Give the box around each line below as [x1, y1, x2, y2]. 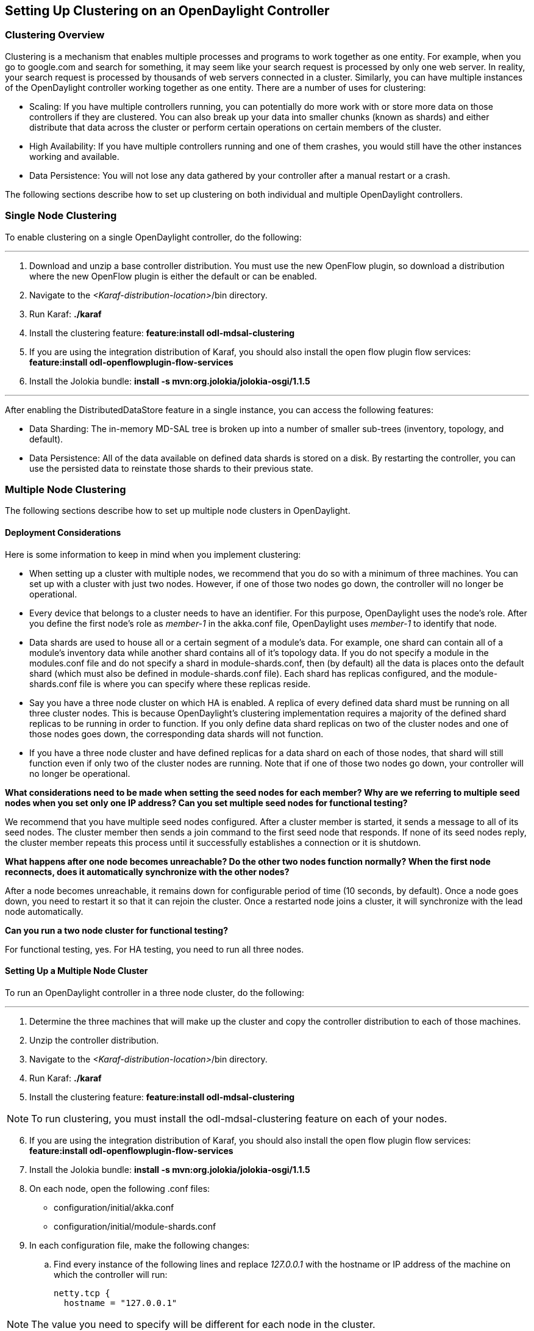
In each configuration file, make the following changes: [29, 1239, 250, 1250]
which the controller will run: [54, 1269, 168, 1280]
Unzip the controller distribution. [29, 1034, 159, 1045]
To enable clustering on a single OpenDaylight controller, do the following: [5, 231, 302, 242]
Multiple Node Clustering [5, 483, 126, 496]
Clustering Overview [5, 29, 105, 41]
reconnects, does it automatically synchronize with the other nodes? [5, 866, 290, 877]
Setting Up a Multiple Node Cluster [5, 965, 148, 976]
